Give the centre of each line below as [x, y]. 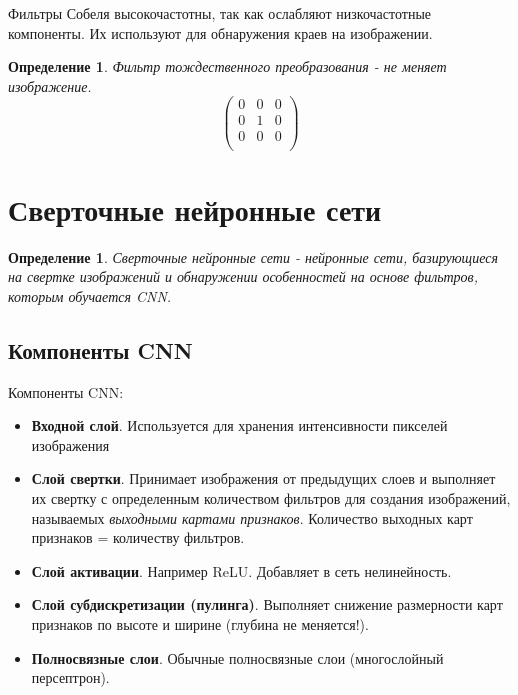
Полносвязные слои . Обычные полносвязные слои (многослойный [237, 657]
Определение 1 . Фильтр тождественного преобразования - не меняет [227, 66]
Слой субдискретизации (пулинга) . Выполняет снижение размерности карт [267, 604]
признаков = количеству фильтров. [138, 537]
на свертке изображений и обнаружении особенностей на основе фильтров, [243, 276]
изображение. [50, 85]
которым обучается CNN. [90, 295]
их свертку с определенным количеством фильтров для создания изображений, [271, 498]
